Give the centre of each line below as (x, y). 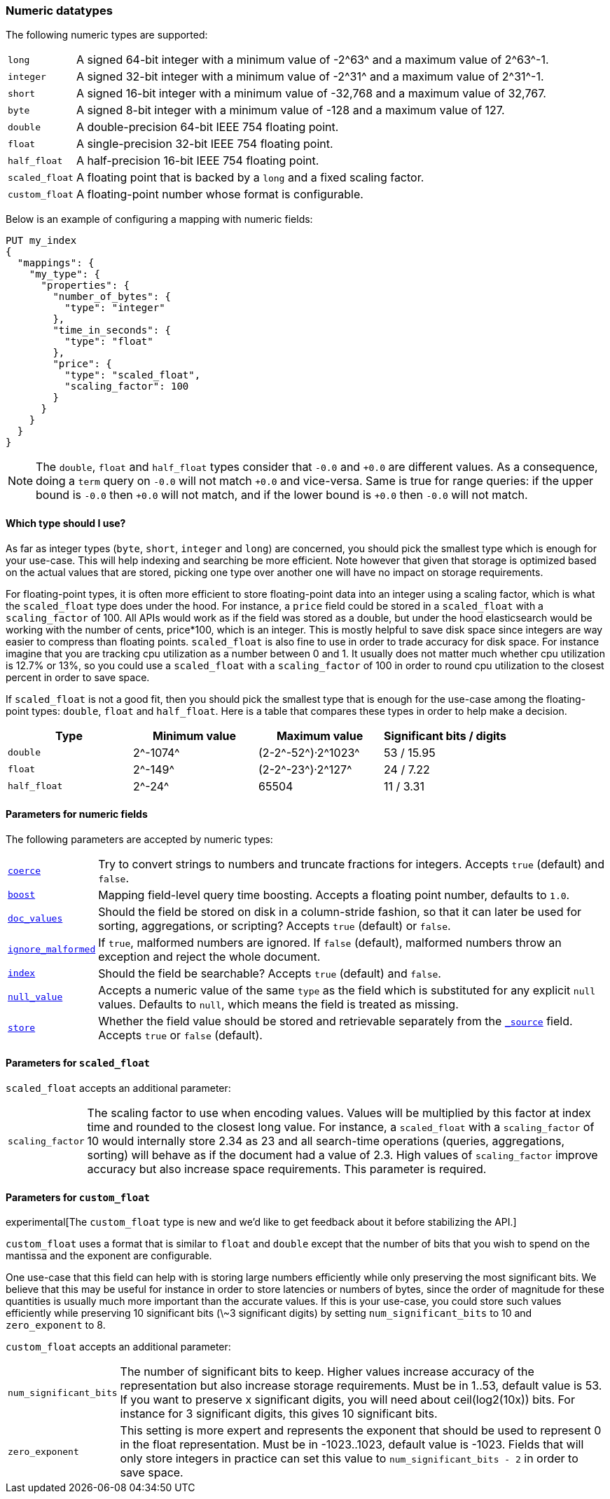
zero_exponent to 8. (56, 1325)
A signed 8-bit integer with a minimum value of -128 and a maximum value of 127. (290, 110)
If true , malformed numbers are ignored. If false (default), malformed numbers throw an (330, 942)
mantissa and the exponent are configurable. (109, 1256)
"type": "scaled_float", (133, 375)
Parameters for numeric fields (77, 814)
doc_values (35, 919)
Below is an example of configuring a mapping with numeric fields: (159, 219)
